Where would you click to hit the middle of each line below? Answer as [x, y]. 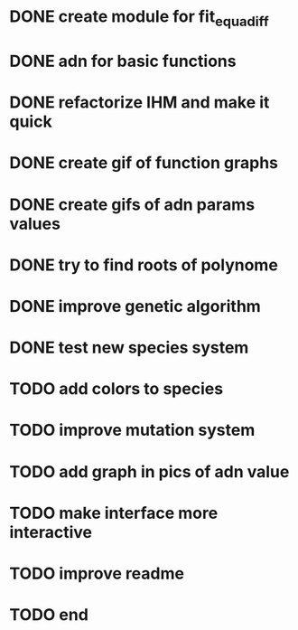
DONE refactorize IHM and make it [140, 103]
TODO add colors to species [116, 389]
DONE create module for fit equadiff [139, 18]
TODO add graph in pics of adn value [149, 471]
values [35, 224]
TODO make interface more [114, 513]
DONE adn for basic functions [123, 61]
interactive [51, 532]
